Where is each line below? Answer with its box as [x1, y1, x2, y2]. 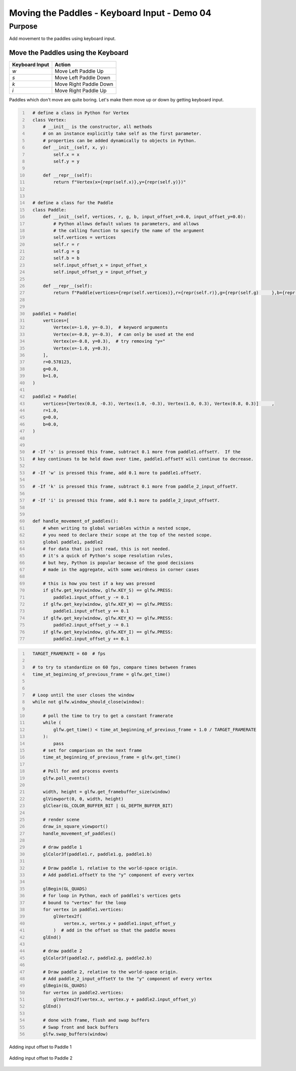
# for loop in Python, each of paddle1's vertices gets [42, 893, 181, 898]
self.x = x [53, 151, 80, 157]
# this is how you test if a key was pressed [42, 580, 155, 586]
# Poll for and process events [42, 768, 118, 774]
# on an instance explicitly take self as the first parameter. [42, 131, 202, 136]
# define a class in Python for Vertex [32, 110, 129, 116]
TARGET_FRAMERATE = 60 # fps [32, 651, 106, 656]
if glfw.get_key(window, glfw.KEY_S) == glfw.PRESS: [42, 587, 173, 593]
